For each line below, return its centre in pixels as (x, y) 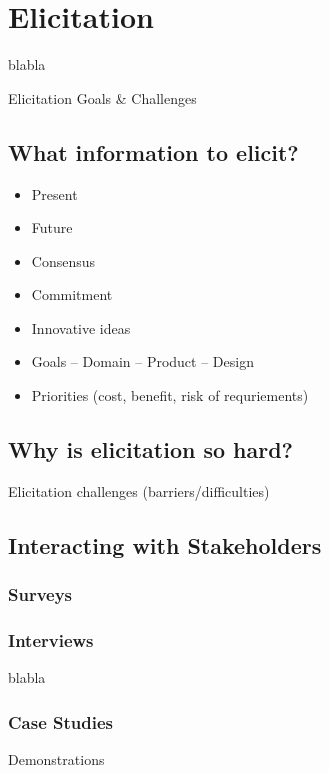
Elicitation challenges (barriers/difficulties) (139, 490)
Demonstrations (56, 759)
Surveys (40, 594)
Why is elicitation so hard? (151, 449)
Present (54, 193)
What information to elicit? (153, 151)
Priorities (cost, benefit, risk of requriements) (170, 395)
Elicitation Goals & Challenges (102, 97)
